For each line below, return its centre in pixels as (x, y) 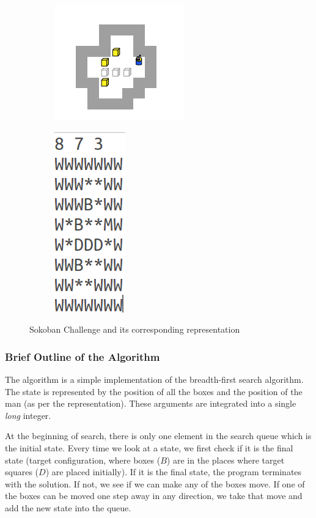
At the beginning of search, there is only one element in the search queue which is (158, 436)
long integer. (28, 415)
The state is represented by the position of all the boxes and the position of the (154, 391)
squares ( (22, 472)
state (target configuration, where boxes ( (83, 460)
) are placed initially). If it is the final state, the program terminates (174, 472)
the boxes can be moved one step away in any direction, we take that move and (154, 496)
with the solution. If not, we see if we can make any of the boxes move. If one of (155, 483)
